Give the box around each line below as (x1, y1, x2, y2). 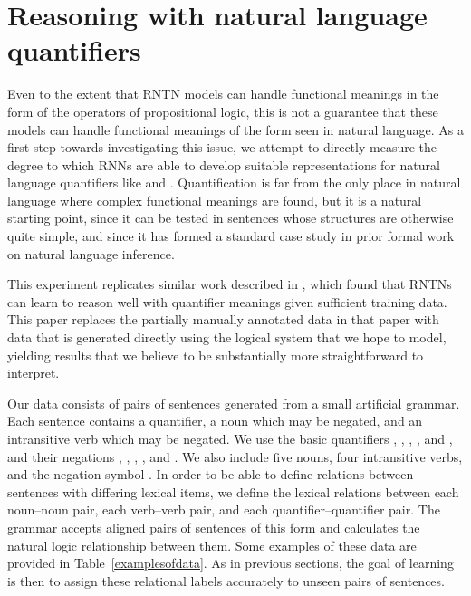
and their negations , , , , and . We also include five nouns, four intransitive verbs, (7, 447, 463, 466)
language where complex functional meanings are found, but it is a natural (7, 190, 422, 209)
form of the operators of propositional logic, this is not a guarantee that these (7, 101, 438, 120)
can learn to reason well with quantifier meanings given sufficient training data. (7, 292, 447, 311)
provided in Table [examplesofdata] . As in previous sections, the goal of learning (7, 553, 454, 572)
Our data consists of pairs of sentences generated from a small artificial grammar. (7, 393, 460, 412)
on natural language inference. (7, 244, 175, 263)
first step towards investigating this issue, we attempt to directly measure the (7, 138, 437, 157)
